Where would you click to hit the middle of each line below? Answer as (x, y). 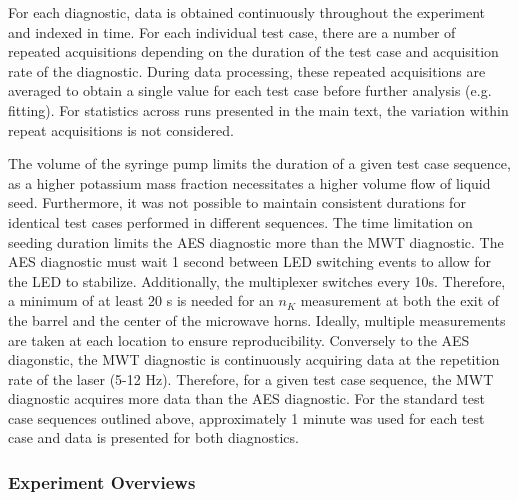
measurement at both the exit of (400, 300)
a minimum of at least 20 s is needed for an (141, 300)
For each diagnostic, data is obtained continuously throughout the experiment (246, 12)
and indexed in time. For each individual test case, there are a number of (232, 31)
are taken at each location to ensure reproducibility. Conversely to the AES (239, 339)
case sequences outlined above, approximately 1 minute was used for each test (246, 417)
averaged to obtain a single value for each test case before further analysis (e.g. (250, 90)
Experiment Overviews (102, 481)
